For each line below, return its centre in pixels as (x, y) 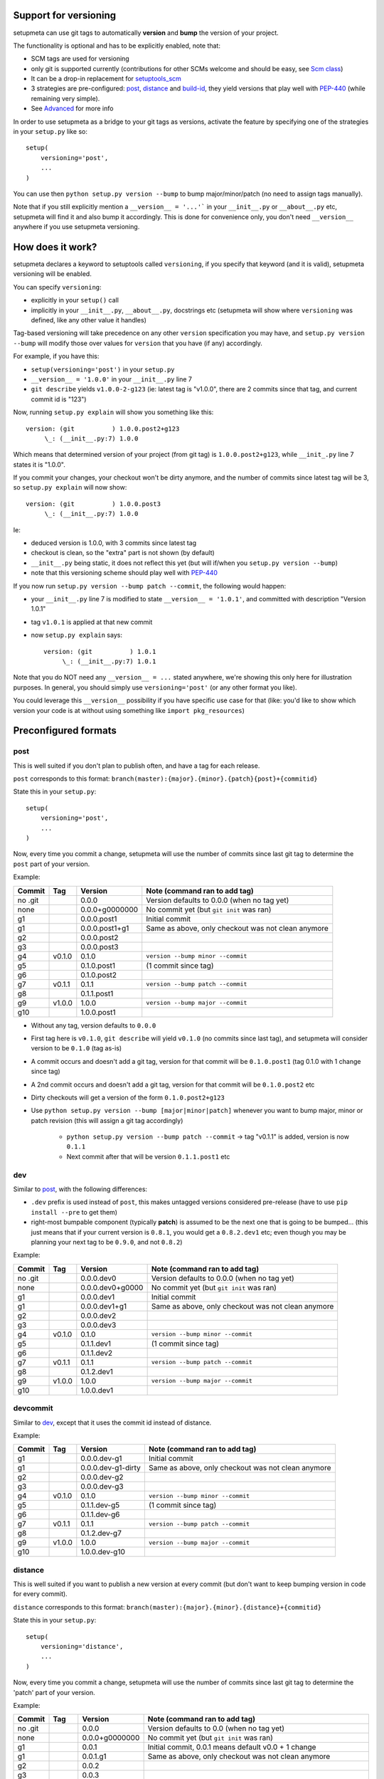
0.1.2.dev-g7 (101, 1533)
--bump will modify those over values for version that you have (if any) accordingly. (138, 343)
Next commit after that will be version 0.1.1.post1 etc (148, 1156)
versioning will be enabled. (52, 274)
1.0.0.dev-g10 (103, 1552)
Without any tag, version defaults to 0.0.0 (94, 1025)
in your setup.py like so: (50, 132)
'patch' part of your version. (54, 1692)
